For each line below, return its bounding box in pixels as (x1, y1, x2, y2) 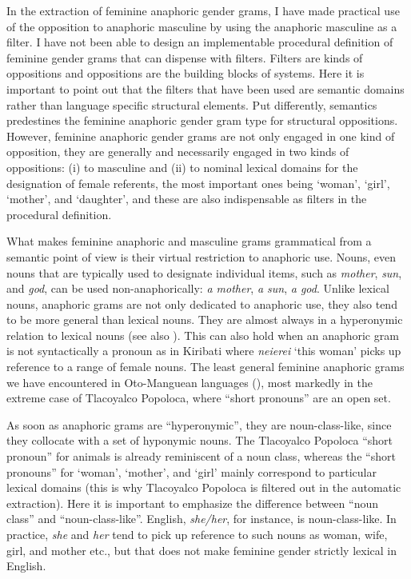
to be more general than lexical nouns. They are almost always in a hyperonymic (6, 311, 403, 328)
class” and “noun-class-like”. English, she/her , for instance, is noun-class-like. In (6, 510, 397, 527)
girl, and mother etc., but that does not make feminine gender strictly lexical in (6, 541, 397, 558)
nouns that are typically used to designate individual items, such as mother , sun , (6, 264, 402, 281)
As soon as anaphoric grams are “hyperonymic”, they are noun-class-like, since (6, 416, 392, 433)
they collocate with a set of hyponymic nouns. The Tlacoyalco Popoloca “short (6, 432, 393, 449)
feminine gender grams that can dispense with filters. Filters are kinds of (6, 49, 363, 66)
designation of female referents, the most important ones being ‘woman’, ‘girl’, (6, 174, 390, 191)
